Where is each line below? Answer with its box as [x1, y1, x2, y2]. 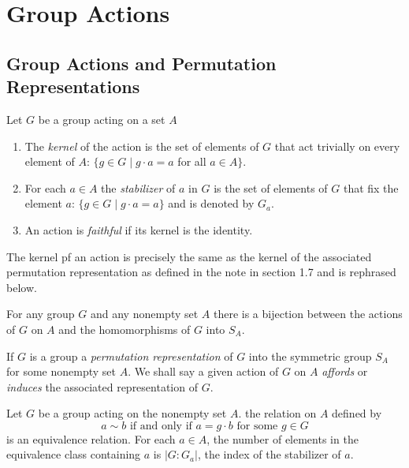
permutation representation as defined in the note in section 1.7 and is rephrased [6, 264, 396, 280]
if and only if [129, 420, 192, 432]
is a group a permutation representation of [29, 347, 233, 364]
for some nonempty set [6, 363, 117, 380]
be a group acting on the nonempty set [38, 405, 227, 421]
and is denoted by [168, 195, 255, 212]
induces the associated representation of [6, 378, 198, 395]
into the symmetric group [248, 347, 372, 364]
